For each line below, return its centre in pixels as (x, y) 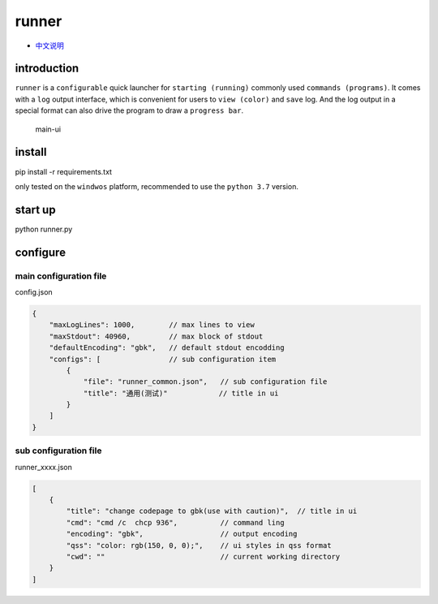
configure (41, 252)
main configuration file (61, 276)
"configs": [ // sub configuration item (163, 359)
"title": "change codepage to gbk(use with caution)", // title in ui (212, 511)
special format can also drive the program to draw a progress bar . (129, 110)
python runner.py (44, 229)
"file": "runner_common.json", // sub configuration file (205, 382)
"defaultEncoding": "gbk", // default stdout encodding (167, 348)
